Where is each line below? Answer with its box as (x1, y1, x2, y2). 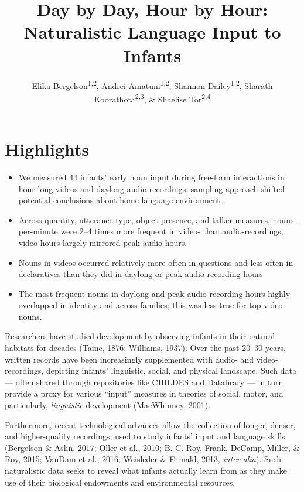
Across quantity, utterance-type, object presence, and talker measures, (18, 213, 270, 225)
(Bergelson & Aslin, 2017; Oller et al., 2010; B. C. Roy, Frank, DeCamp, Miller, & (5, 441, 300, 453)
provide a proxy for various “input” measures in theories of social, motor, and (5, 387, 283, 399)
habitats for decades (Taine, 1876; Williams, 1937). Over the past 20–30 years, (5, 341, 286, 354)
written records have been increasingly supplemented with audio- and (5, 353, 254, 365)
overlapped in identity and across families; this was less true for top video (18, 299, 283, 311)
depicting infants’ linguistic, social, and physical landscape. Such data (46, 364, 296, 377)
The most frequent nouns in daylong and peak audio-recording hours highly (18, 287, 291, 299)
